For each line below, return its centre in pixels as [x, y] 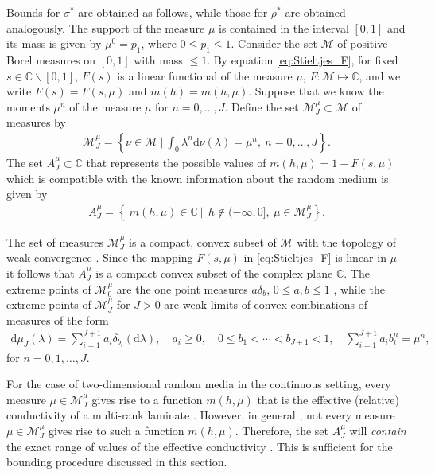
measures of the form [58, 319]
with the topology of [347, 241]
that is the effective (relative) [328, 399]
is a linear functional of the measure [205, 75]
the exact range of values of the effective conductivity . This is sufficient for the [200, 446]
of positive [363, 43]
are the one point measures [182, 288]
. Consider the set [274, 43]
